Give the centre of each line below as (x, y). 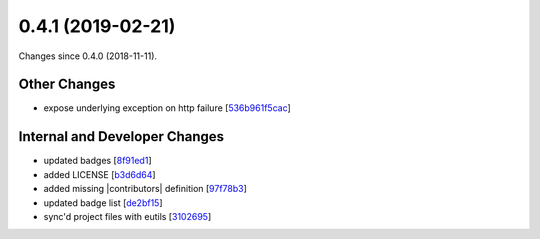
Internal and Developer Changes (121, 136)
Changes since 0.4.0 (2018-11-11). (88, 56)
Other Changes (67, 84)
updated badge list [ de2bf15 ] (103, 202)
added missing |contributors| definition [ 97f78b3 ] (145, 189)
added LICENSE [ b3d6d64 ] (99, 174)
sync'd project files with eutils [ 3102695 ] (127, 216)
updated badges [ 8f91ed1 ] (97, 161)
